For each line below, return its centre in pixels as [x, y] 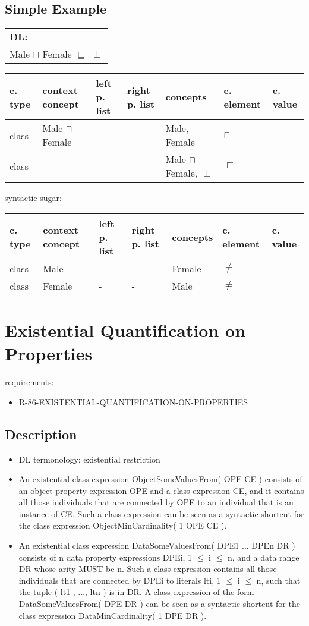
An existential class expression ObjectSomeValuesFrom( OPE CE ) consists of [160, 479]
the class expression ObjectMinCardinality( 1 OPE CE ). [123, 525]
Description [41, 434]
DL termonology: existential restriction [89, 459]
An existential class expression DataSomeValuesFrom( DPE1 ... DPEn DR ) [157, 545]
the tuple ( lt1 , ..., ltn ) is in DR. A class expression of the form [136, 592]
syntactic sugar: [33, 198]
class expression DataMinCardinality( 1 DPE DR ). [113, 615]
